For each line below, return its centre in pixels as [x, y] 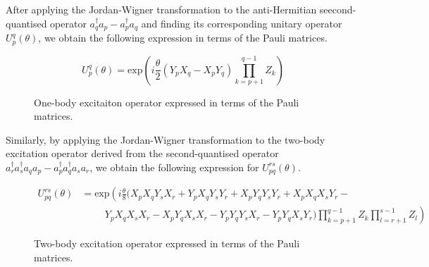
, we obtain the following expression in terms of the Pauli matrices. [183, 38]
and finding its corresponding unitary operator [242, 23]
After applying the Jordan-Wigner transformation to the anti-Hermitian [161, 9]
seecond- [338, 9]
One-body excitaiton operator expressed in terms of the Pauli [167, 102]
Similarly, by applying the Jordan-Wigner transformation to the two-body [166, 139]
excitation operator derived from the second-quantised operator [142, 153]
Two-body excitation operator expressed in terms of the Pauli [167, 243]
